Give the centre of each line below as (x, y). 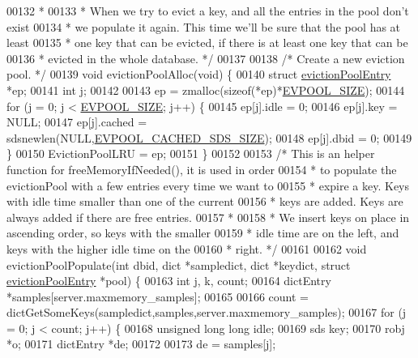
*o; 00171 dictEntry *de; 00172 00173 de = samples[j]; (141, 344)
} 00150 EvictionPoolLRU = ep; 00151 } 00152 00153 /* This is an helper (191, 153)
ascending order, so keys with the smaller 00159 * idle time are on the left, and (203, 233)
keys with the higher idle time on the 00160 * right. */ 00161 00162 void (187, 248)
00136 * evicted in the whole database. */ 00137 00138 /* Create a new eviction (206, 58)
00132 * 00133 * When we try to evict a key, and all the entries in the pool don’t (208, 11)
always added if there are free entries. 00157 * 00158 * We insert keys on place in (208, 217)
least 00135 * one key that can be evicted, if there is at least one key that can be (207, 43)
